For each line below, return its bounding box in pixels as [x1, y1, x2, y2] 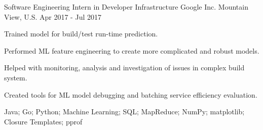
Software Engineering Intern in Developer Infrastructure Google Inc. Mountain [4, 2, 248, 12]
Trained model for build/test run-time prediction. [4, 28, 158, 39]
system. [4, 72, 27, 82]
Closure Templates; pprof [4, 116, 83, 126]
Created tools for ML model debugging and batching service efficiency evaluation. [4, 89, 257, 100]
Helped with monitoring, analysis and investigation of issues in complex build [4, 62, 245, 73]
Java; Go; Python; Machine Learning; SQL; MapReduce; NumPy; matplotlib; [4, 106, 245, 117]
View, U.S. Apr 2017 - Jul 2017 [4, 11, 101, 22]
